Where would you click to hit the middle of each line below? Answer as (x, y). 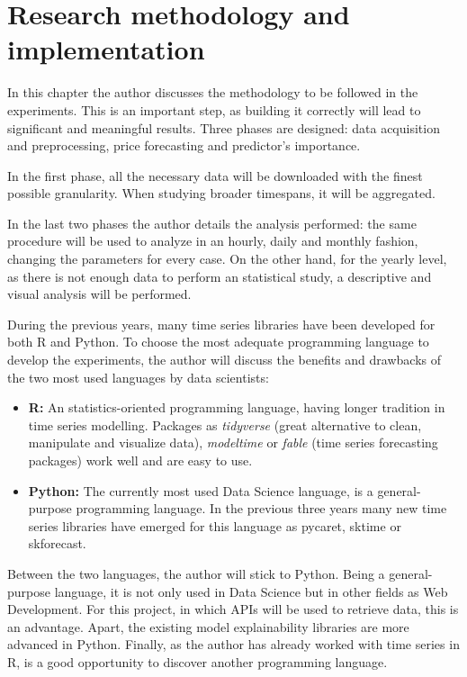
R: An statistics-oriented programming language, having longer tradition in (237, 407)
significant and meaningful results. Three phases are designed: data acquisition (224, 127)
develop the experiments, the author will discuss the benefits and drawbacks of (225, 360)
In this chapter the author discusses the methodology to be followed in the (213, 92)
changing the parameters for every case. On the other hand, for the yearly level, (227, 259)
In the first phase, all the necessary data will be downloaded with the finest (215, 175)
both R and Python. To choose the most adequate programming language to (218, 342)
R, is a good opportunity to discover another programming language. (198, 661)
